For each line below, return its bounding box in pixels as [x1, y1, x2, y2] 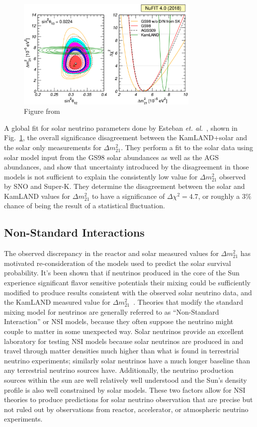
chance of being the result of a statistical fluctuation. [4, 200, 165, 211]
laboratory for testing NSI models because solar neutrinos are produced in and [4, 336, 244, 346]
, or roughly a [198, 190, 240, 201]
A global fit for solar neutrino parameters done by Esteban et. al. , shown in [4, 122, 238, 133]
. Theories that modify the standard [133, 297, 244, 307]
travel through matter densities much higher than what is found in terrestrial [4, 345, 239, 356]
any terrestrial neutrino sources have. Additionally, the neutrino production [4, 365, 234, 375]
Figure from [24, 106, 60, 116]
